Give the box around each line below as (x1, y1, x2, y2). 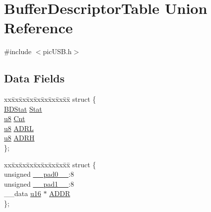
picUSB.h (43, 46, 72, 57)
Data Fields (4, 71, 65, 86)
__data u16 (4, 188, 41, 199)
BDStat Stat (4, 103, 42, 114)
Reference (4, 17, 73, 38)
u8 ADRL (4, 123, 34, 133)
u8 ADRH (4, 133, 35, 143)
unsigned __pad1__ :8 (4, 178, 74, 189)
